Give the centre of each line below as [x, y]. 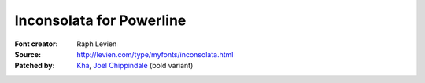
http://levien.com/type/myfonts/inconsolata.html [155, 54]
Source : [28, 54]
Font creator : [36, 44]
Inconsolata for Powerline [100, 20]
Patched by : [35, 66]
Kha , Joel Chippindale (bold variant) [135, 66]
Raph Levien [97, 44]
